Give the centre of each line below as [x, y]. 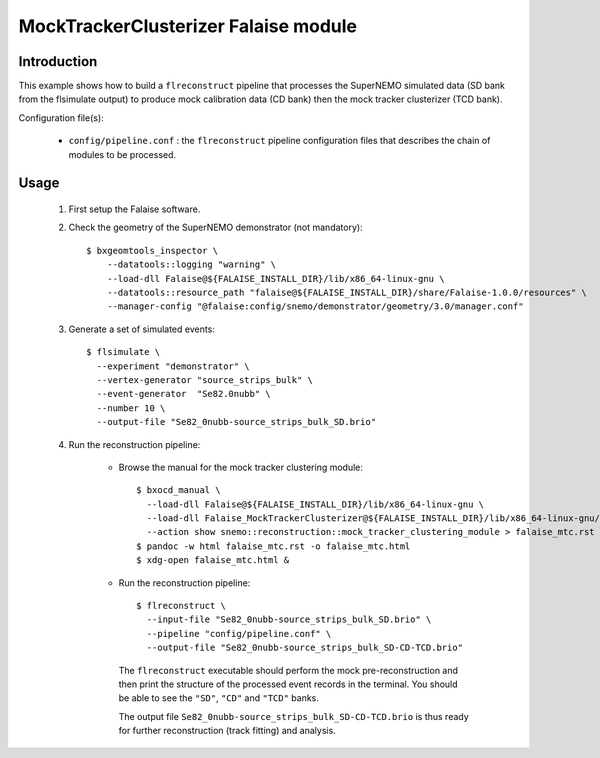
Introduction [58, 61]
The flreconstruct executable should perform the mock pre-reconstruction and [288, 670]
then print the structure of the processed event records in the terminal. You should [288, 684]
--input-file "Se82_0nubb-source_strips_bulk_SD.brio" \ [289, 619]
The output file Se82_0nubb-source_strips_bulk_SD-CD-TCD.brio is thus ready [293, 716]
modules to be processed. [122, 154]
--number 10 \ [131, 408]
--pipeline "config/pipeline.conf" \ [239, 633]
